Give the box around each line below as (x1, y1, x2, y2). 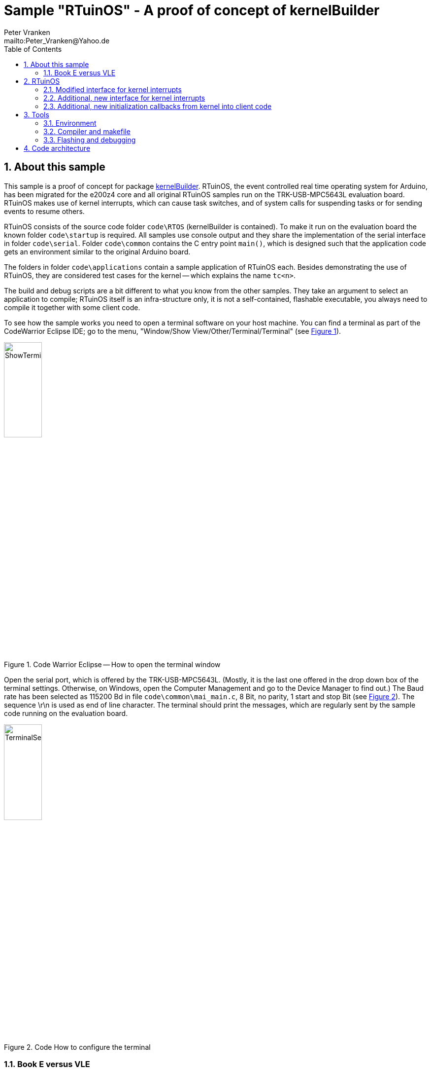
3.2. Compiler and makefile (43, 127, 131, 136)
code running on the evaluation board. (4, 709, 128, 718)
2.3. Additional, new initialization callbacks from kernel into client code (43, 102, 272, 110)
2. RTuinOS (24, 76, 60, 85)
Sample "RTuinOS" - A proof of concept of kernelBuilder (4, 2, 380, 19)
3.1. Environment (43, 118, 97, 127)
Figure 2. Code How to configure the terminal (4, 1042, 151, 1051)
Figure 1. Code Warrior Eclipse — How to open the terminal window (4, 660, 221, 669)
